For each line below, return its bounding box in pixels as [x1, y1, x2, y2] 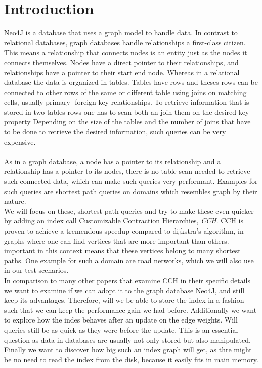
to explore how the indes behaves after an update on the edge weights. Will [4, 314, 238, 325]
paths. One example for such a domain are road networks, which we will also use [4, 255, 254, 265]
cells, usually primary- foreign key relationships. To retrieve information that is [4, 97, 249, 107]
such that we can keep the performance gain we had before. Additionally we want [4, 304, 257, 315]
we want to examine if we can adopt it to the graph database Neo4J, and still [4, 285, 245, 295]
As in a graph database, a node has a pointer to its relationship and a [4, 156, 221, 166]
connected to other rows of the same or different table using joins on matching [4, 86, 247, 97]
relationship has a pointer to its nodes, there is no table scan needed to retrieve [4, 166, 250, 176]
